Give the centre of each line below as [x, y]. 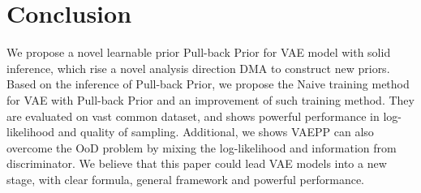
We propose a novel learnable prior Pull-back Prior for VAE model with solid [199, 52]
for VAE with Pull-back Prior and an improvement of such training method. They [210, 99]
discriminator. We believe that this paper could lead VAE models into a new [197, 163]
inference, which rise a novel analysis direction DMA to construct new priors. [198, 68]
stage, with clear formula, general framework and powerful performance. [186, 179]
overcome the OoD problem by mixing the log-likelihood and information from [202, 147]
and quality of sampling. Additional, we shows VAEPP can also [216, 132]
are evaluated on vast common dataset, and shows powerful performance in [193, 116]
